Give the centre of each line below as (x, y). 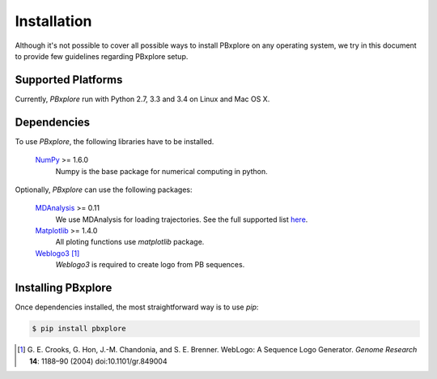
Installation (53, 21)
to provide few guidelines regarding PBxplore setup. (102, 56)
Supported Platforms (69, 80)
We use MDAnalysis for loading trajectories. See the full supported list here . (182, 219)
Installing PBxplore (64, 288)
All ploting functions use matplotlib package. (130, 242)
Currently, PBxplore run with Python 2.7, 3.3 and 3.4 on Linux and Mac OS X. (142, 99)
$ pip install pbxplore (79, 329)
